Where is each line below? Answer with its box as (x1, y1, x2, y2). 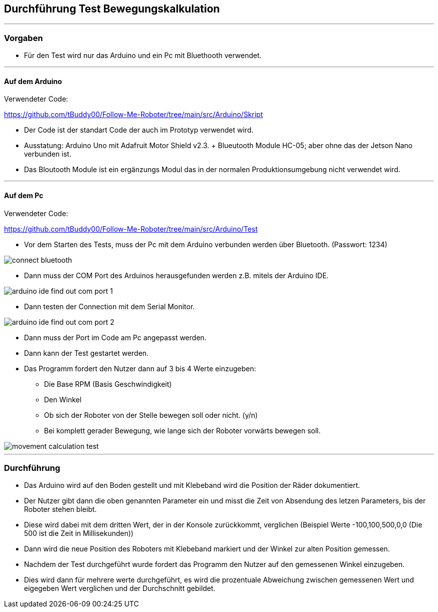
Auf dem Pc (4, 191, 43, 200)
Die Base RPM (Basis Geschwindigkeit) (44, 379, 172, 388)
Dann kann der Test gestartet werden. (24, 348, 149, 357)
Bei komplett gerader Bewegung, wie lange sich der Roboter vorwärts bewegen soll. (44, 426, 321, 435)
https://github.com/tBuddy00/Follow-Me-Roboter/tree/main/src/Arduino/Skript (4, 110, 263, 119)
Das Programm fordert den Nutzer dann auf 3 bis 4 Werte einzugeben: (24, 364, 256, 373)
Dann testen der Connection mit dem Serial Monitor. (24, 302, 195, 311)
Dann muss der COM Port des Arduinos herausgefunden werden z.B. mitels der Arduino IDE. (24, 271, 329, 280)
